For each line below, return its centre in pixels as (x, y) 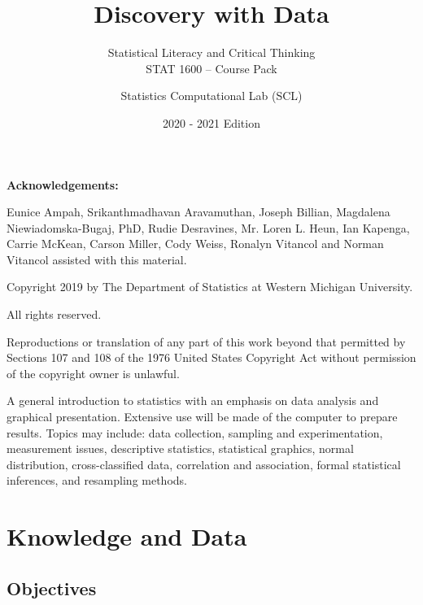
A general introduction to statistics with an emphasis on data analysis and (193, 400)
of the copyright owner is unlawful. (93, 373)
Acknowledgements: (63, 184)
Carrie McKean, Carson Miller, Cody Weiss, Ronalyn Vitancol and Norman (195, 244)
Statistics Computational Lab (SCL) (211, 96)
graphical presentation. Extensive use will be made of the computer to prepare (202, 417)
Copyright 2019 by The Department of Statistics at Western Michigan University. (210, 287)
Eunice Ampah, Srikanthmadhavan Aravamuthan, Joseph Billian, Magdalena (198, 212)
